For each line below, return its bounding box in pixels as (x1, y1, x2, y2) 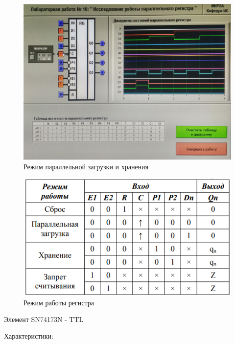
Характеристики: (4, 330, 53, 341)
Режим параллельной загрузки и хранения (23, 161, 149, 171)
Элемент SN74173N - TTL (4, 314, 84, 324)
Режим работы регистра (23, 298, 94, 308)
